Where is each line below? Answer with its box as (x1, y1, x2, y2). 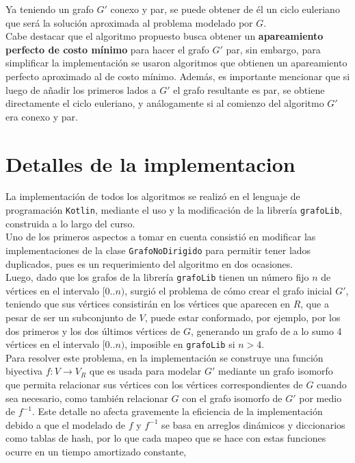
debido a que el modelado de (5, 417, 125, 431)
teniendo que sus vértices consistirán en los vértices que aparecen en (5, 297, 290, 311)
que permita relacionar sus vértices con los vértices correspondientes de (5, 377, 303, 392)
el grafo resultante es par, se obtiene (173, 82, 325, 97)
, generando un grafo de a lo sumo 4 (190, 323, 342, 338)
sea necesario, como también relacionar (5, 390, 168, 405)
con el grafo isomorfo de (182, 390, 282, 405)
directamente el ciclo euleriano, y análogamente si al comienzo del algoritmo (5, 96, 324, 110)
